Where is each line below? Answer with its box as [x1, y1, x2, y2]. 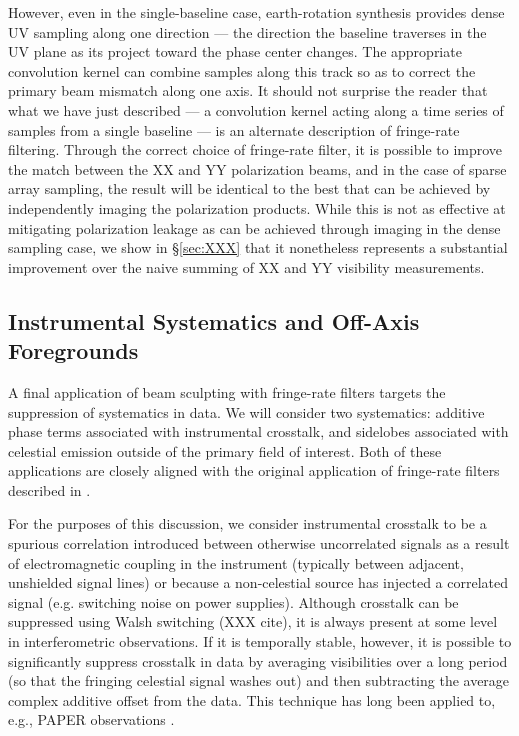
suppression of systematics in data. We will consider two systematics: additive [8, 401, 485, 422]
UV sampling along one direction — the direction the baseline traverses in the [8, 21, 487, 42]
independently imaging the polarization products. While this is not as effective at [8, 197, 506, 218]
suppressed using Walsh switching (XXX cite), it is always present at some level [8, 611, 498, 632]
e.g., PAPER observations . [8, 709, 175, 730]
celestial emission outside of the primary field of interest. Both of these [8, 440, 442, 461]
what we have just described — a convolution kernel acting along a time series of [8, 99, 504, 120]
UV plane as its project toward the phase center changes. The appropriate [8, 41, 462, 62]
